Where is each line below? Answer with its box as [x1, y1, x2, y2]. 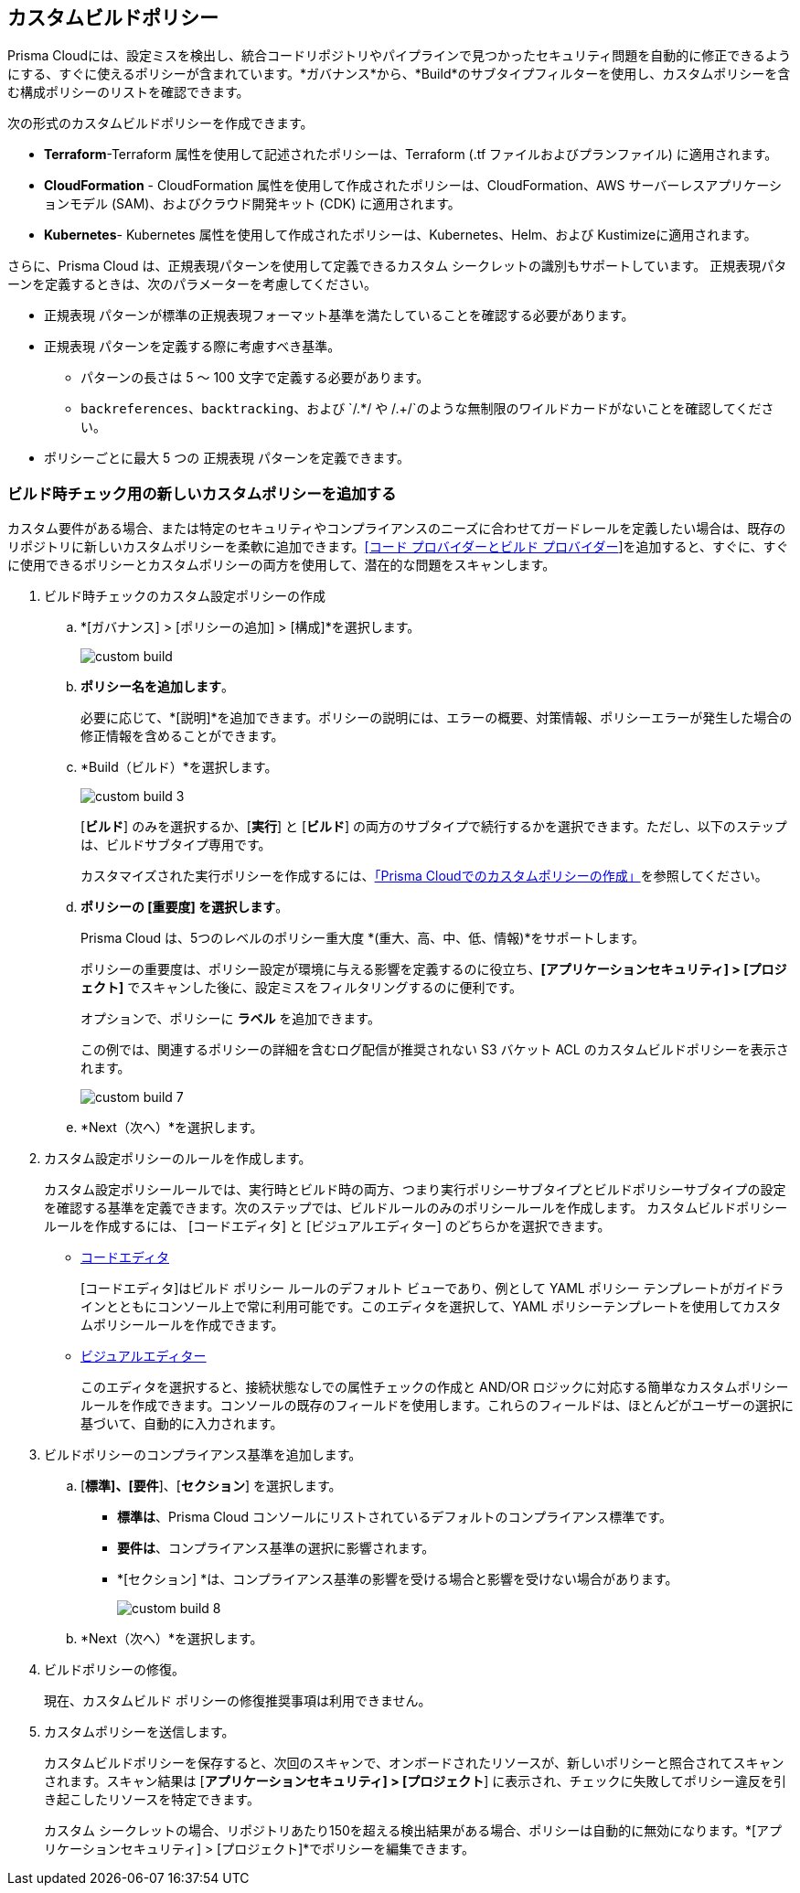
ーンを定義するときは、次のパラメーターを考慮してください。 [7, 276, 378, 293]
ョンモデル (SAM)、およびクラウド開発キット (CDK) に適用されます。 [44, 196, 461, 212]
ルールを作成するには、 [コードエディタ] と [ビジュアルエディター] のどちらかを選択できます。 [44, 1218, 611, 1235]
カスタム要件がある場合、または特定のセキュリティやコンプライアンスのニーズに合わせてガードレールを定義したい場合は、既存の [7, 520, 786, 537]
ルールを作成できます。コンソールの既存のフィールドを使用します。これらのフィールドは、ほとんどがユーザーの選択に [80, 1397, 794, 1414]
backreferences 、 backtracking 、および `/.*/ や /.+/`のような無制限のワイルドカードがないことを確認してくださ [80, 401, 774, 417]
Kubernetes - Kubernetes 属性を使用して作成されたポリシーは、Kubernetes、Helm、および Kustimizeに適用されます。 [44, 227, 757, 243]
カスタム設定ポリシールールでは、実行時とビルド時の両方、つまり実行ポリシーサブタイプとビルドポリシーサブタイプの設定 [44, 1182, 786, 1198]
